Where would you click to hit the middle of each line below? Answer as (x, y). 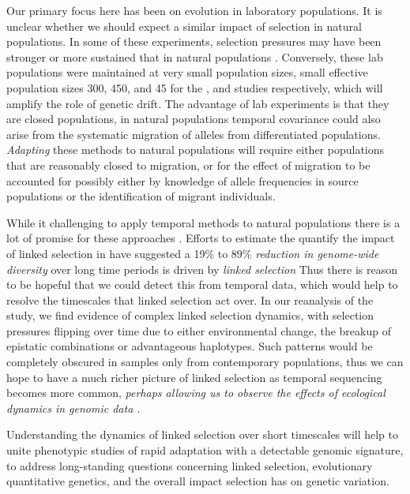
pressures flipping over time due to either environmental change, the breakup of (199, 330)
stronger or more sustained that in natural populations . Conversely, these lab (195, 56)
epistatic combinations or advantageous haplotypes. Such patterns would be (190, 346)
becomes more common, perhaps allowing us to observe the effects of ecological (196, 393)
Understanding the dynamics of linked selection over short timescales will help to (203, 434)
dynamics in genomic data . (73, 408)
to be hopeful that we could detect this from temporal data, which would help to (202, 284)
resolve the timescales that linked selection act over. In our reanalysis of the (190, 299)
